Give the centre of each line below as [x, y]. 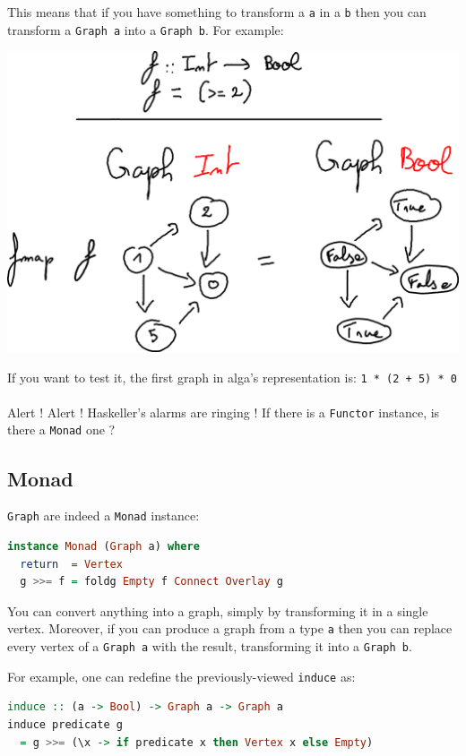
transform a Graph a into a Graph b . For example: [146, 29]
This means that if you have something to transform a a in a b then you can [217, 12]
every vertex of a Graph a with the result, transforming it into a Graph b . [210, 646]
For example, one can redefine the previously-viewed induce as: [181, 676]
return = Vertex [71, 564]
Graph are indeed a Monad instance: [104, 515]
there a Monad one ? [61, 430]
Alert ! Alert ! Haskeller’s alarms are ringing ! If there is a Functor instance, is [224, 412]
